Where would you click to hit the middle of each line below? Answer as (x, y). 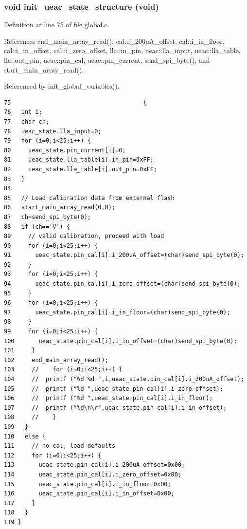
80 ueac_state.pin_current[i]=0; (65, 150)
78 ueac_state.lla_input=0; (53, 131)
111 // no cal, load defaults (60, 446)
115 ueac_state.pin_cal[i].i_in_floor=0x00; (88, 484)
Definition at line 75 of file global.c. (57, 25)
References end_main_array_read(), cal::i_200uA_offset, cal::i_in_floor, (114, 41)
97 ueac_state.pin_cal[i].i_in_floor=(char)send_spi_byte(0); (117, 312)
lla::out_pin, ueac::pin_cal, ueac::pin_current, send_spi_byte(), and (107, 60)
